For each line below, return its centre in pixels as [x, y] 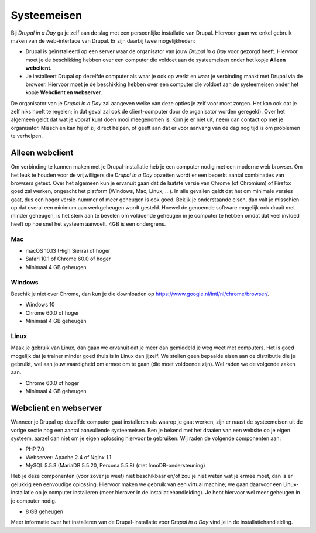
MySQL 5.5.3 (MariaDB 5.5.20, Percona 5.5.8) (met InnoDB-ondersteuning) [115, 466]
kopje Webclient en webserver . [64, 92]
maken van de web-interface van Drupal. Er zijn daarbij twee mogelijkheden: [103, 40]
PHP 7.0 [35, 449]
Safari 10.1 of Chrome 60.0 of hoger [68, 259]
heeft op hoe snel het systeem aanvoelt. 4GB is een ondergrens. [88, 224]
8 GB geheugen [44, 511]
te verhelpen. [27, 136]
